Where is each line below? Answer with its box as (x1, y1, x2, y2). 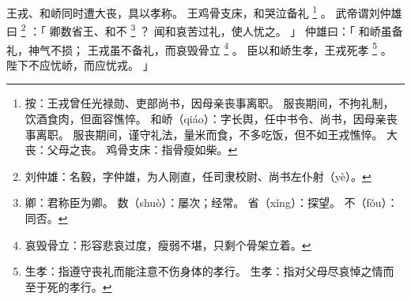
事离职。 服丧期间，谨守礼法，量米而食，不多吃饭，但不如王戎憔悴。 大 (25, 126, 398, 142)
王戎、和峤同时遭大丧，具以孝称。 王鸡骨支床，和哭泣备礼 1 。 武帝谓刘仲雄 (6, 2, 402, 21)
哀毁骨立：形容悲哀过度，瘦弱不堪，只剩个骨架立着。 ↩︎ (25, 236, 311, 253)
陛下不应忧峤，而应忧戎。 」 (6, 56, 154, 73)
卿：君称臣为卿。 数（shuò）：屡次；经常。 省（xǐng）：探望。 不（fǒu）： (25, 194, 398, 211)
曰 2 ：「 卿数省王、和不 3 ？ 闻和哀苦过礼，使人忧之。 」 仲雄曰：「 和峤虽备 (6, 21, 403, 39)
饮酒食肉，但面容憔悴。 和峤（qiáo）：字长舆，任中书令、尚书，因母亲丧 (25, 110, 398, 126)
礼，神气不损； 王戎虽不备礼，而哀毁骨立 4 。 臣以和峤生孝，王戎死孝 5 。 (6, 39, 392, 58)
